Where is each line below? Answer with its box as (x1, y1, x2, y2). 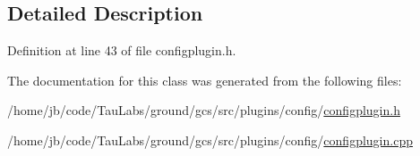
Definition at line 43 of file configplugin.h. (7, 41, 236, 60)
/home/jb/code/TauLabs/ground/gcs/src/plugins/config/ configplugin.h (7, 101, 400, 119)
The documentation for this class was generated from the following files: (7, 70, 402, 89)
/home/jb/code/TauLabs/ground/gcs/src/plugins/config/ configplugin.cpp (7, 130, 413, 149)
